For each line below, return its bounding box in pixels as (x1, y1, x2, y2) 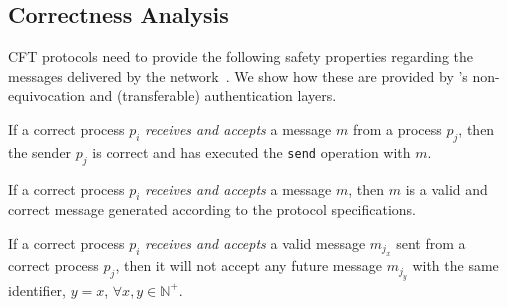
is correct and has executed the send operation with (92, 141, 411, 162)
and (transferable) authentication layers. (89, 85, 337, 106)
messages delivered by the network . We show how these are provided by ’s (8, 65, 468, 86)
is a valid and (405, 178, 488, 199)
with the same (412, 255, 499, 276)
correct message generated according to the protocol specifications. (8, 199, 417, 220)
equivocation (8, 85, 86, 106)
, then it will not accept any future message (115, 255, 382, 276)
